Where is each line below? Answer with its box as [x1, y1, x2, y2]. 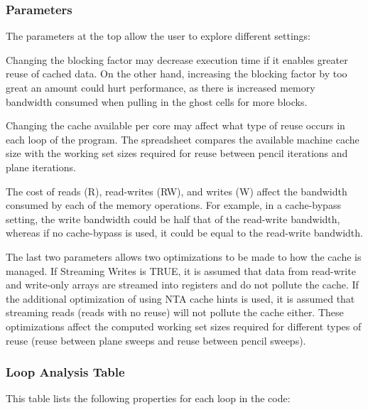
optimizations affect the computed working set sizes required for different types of [6, 318, 362, 333]
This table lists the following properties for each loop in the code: [6, 391, 291, 406]
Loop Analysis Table [6, 363, 125, 381]
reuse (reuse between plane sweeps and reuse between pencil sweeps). [6, 333, 306, 347]
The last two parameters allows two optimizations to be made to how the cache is [6, 249, 362, 264]
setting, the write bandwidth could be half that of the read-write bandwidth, [6, 211, 340, 226]
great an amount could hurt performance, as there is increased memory [6, 80, 315, 95]
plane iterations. [6, 159, 76, 174]
